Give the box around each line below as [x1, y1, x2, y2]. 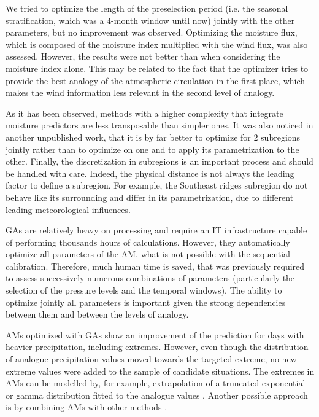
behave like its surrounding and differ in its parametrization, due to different [6, 190, 294, 203]
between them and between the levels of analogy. [6, 308, 189, 321]
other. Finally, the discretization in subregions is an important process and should [6, 155, 313, 168]
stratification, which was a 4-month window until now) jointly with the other [6, 14, 295, 26]
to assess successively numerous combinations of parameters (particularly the [6, 271, 295, 284]
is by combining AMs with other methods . [6, 400, 167, 413]
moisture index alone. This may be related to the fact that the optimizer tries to [6, 61, 309, 74]
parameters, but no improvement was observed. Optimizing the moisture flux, [6, 26, 298, 39]
